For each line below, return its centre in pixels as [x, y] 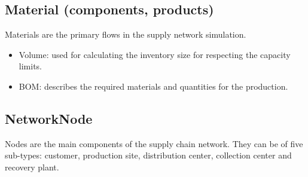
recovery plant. [32, 167]
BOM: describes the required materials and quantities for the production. [153, 86]
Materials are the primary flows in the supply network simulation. [126, 34]
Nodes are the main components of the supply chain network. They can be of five [154, 143]
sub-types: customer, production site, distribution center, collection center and [148, 155]
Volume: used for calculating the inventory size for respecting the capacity [155, 54]
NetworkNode [49, 118]
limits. [30, 66]
